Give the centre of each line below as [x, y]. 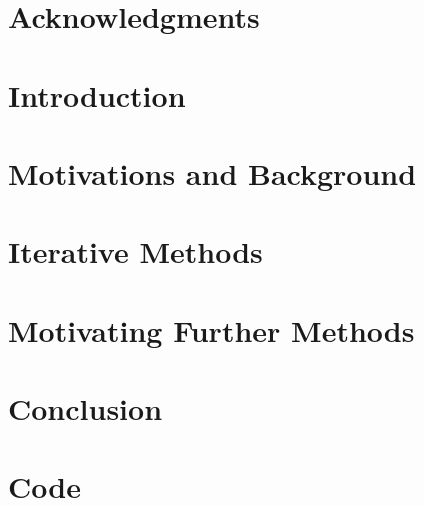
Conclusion [85, 408]
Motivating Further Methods [211, 329]
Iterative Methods [135, 251]
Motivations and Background [212, 172]
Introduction [97, 94]
